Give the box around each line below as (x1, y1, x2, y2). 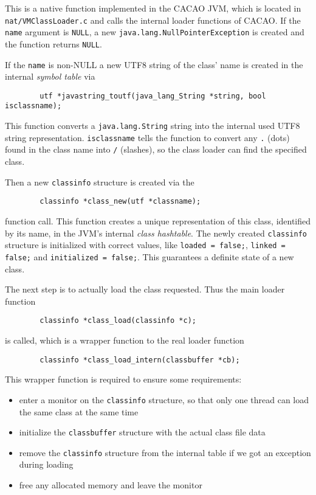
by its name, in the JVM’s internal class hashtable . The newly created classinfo (5, 226, 307, 239)
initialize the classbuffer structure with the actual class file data (19, 426, 266, 438)
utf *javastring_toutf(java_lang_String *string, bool (39, 91, 266, 100)
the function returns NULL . (5, 37, 102, 50)
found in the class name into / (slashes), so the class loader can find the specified (5, 143, 307, 156)
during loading (19, 458, 74, 471)
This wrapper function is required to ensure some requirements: (5, 373, 242, 386)
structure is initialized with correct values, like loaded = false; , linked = (5, 238, 286, 251)
